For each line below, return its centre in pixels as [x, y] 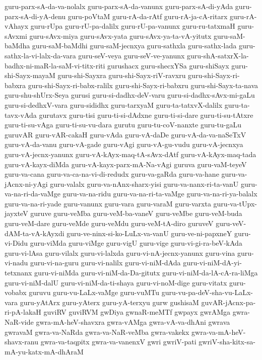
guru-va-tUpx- [235, 203]
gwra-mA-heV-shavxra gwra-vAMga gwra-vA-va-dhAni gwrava [133, 322]
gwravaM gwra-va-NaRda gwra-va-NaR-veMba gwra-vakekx [97, 332]
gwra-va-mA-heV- [219, 332]
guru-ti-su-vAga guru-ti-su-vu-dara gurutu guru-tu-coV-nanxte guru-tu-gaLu [123, 125]
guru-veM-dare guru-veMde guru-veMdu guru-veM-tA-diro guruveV [109, 223]
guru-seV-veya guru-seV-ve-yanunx [132, 55]
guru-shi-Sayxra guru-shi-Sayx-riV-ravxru [122, 75]
